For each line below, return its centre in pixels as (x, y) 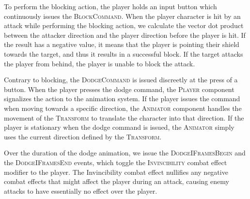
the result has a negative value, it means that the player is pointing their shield (122, 44)
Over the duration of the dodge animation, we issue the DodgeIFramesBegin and (125, 153)
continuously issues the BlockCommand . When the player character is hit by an (122, 16)
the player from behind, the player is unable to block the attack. (100, 63)
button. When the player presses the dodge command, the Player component (119, 89)
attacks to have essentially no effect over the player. (81, 191)
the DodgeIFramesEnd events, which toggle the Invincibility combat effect (116, 162)
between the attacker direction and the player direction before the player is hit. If (125, 35)
